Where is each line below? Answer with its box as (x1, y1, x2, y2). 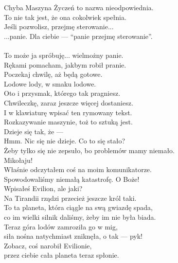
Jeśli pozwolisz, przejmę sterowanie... (4, 21, 114, 32)
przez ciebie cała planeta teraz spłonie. (4, 250, 119, 260)
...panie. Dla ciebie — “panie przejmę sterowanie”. (4, 31, 153, 41)
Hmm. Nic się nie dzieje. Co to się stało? (4, 136, 125, 146)
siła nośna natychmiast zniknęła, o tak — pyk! (4, 231, 142, 241)
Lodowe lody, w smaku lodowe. (4, 78, 96, 88)
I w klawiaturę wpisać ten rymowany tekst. (4, 107, 132, 117)
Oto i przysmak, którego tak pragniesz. (4, 88, 121, 98)
